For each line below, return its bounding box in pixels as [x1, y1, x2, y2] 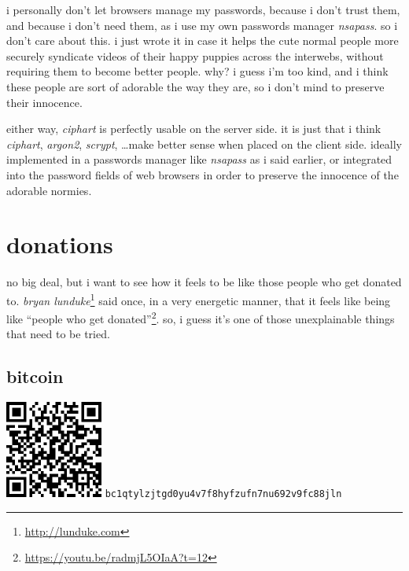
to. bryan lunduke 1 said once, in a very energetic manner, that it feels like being [6, 289, 391, 308]
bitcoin [6, 364, 64, 389]
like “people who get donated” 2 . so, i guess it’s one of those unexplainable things [6, 308, 395, 326]
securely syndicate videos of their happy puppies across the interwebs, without [6, 47, 384, 64]
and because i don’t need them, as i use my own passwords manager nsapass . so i [6, 17, 398, 33]
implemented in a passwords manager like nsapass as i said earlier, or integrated [6, 151, 392, 168]
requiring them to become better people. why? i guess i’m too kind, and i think [6, 63, 389, 79]
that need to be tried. [6, 326, 110, 342]
